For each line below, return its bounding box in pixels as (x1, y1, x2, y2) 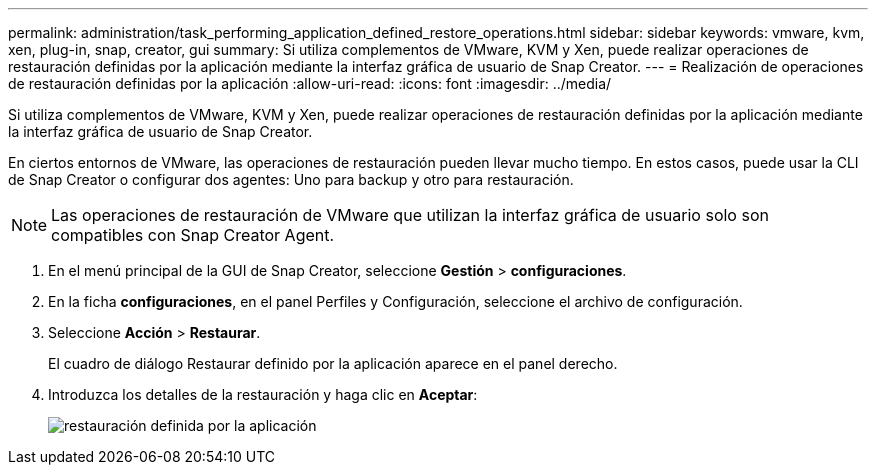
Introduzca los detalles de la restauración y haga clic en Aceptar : (48, 386, 478, 403)
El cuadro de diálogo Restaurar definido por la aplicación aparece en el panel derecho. (48, 355, 618, 372)
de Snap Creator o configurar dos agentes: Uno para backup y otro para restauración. (8, 171, 574, 188)
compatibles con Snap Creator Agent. (51, 225, 335, 245)
